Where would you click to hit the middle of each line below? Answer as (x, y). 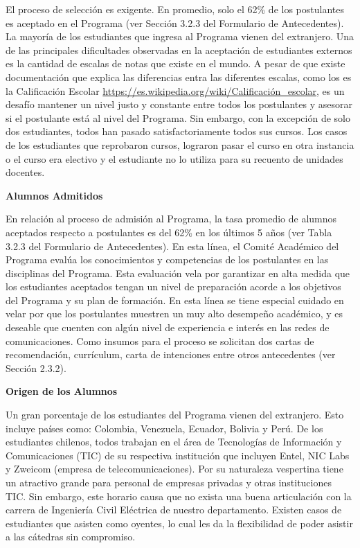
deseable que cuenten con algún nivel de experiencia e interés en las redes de (168, 327)
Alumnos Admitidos (54, 195)
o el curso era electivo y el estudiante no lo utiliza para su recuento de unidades (174, 158)
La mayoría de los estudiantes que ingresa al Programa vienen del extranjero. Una (180, 36)
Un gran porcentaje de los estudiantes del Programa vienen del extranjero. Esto (175, 415)
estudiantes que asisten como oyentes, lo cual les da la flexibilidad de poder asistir (179, 523)
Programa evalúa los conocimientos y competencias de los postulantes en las (167, 259)
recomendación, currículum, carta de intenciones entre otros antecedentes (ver (171, 354)
